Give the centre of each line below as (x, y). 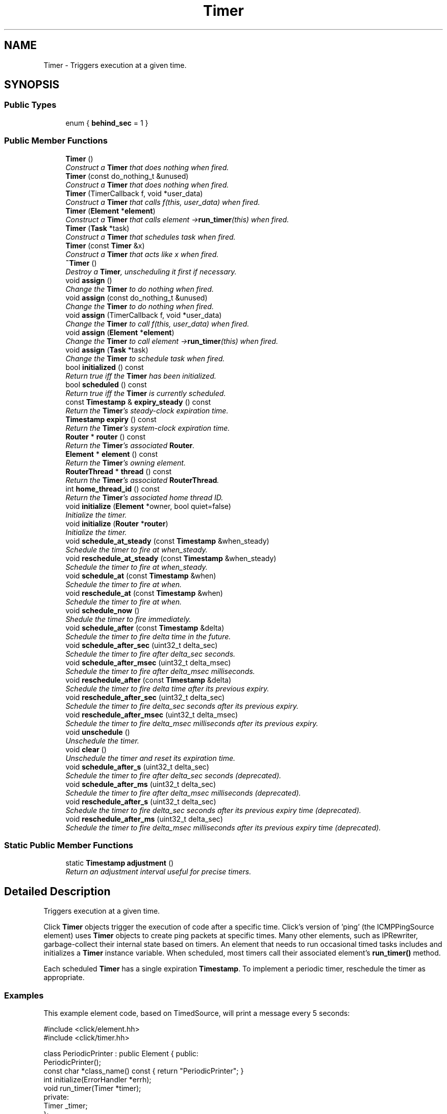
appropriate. (64, 978)
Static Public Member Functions (69, 845)
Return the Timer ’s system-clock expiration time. (148, 428)
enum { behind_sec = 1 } (107, 123)
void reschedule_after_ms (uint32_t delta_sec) (144, 819)
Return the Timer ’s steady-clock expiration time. (147, 410)
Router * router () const (106, 436)
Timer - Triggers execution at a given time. (115, 65)
